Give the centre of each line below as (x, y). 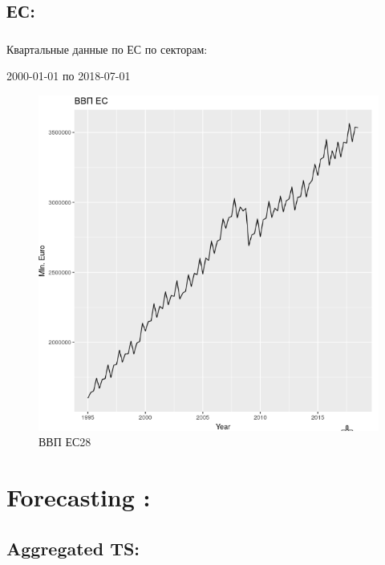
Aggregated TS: (73, 548)
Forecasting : (79, 496)
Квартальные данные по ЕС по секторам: (107, 49)
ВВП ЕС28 (65, 442)
